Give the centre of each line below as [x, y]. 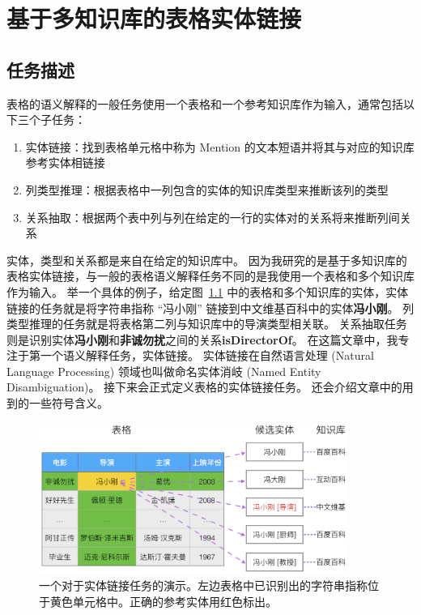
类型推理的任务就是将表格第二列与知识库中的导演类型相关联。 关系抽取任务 [207, 324]
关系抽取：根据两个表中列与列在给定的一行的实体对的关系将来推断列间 [213, 217]
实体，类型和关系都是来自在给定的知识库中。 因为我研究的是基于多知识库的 [207, 260]
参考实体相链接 [65, 162]
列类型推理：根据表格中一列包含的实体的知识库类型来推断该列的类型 [207, 189]
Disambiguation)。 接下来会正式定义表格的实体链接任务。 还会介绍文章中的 [204, 387]
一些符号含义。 [68, 403]
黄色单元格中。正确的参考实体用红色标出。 [163, 601]
